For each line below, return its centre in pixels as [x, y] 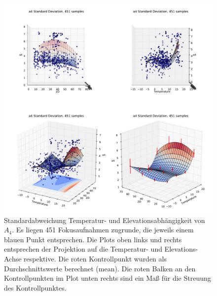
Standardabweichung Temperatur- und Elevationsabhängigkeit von [105, 220]
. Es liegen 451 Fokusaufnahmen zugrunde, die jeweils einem [103, 230]
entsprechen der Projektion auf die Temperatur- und [83, 249]
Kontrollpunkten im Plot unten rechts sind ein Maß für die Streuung [108, 278]
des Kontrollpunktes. [35, 287]
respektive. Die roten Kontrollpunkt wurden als [95, 258]
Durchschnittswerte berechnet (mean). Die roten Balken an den [100, 268]
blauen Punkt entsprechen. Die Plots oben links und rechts [93, 239]
